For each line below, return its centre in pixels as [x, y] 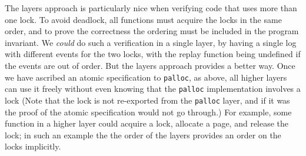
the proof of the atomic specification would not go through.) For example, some [148, 112]
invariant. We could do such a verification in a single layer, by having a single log [151, 42]
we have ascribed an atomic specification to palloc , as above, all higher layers [146, 77]
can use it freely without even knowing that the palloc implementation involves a [153, 89]
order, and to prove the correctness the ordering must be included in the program [152, 31]
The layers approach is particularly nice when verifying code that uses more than [151, 8]
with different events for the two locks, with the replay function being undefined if [153, 54]
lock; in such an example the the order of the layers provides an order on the [143, 135]
